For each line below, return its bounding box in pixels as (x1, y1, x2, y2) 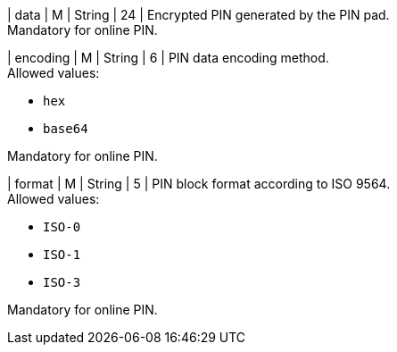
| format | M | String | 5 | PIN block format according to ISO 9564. (7, 176, 391, 191)
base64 (43, 122, 88, 136)
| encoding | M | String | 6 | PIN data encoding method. (7, 50, 329, 65)
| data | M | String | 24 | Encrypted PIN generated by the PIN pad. (7, 7, 390, 22)
